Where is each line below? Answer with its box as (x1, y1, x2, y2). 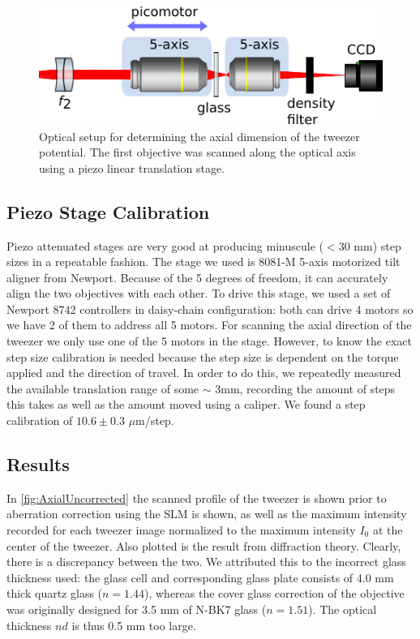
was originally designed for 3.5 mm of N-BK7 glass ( (6, 600, 267, 617)
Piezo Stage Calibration (6, 199, 210, 224)
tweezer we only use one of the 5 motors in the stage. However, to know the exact (6, 332, 412, 350)
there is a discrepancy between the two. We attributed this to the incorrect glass (6, 553, 406, 570)
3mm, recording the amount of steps (215, 380, 396, 397)
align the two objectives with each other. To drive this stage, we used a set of (6, 285, 391, 302)
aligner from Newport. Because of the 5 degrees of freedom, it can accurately (6, 268, 388, 285)
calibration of (6, 412, 73, 429)
